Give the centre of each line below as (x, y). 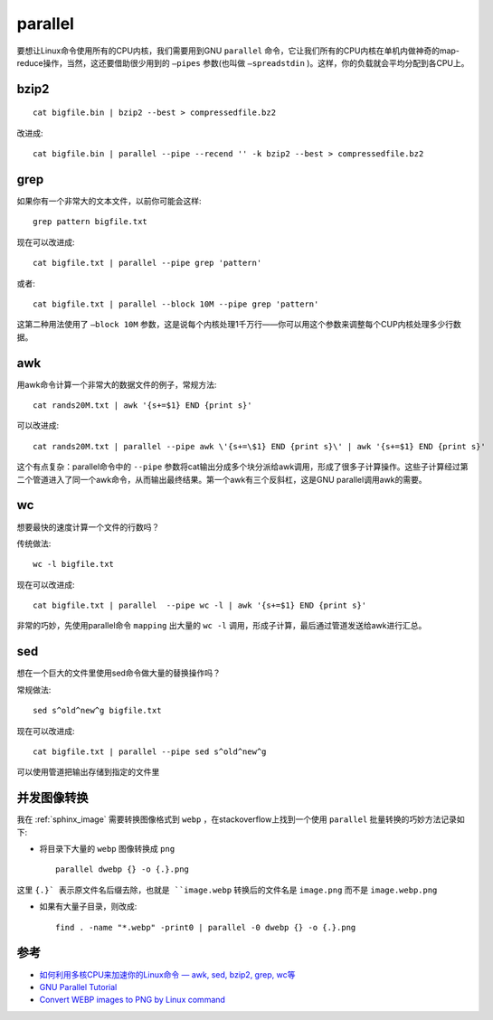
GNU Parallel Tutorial (78, 987)
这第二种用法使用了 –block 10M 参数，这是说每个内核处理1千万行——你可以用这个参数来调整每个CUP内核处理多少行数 (239, 325)
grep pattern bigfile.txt (90, 222)
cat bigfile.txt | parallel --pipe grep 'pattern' (147, 263)
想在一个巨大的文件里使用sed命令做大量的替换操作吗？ (119, 673)
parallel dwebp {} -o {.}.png (123, 869)
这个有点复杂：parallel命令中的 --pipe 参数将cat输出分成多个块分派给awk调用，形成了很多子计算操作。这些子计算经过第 (243, 467)
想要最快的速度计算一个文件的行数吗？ (88, 527)
